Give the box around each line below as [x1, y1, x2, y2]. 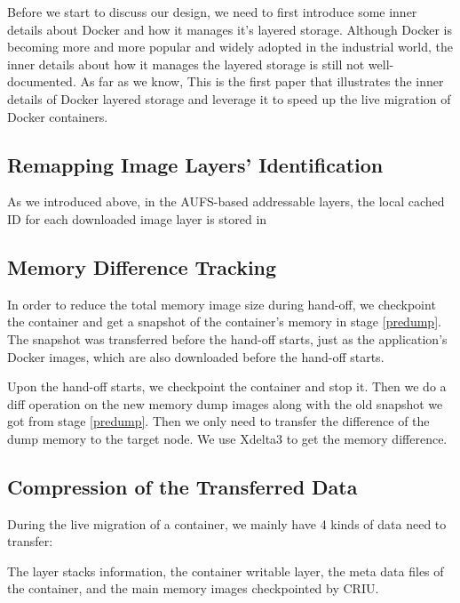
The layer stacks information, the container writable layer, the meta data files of [7, 561, 444, 580]
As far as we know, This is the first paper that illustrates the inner [80, 72, 444, 91]
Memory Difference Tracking [7, 253, 277, 280]
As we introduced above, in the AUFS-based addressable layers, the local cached [7, 192, 445, 211]
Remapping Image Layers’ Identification [7, 150, 384, 178]
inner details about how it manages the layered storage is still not [7, 54, 365, 73]
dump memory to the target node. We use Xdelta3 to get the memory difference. [7, 429, 448, 447]
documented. [7, 72, 76, 91]
